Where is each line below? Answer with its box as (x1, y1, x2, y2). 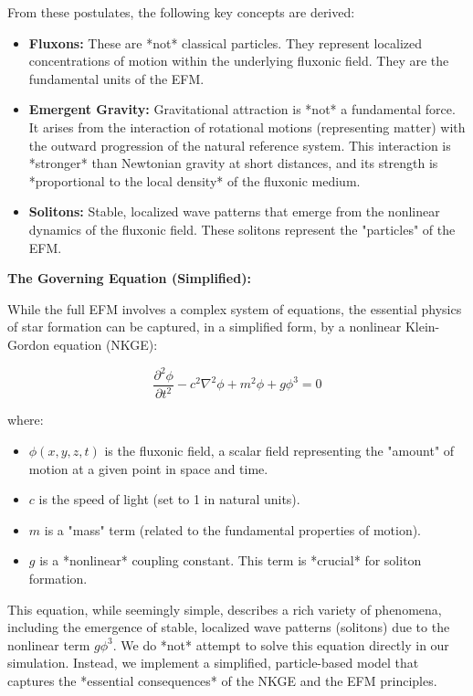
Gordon (7, 334, 50, 353)
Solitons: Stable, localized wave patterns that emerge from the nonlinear (28, 202, 440, 221)
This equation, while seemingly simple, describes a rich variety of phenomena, (7, 599, 442, 618)
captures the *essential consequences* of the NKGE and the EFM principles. (7, 670, 437, 690)
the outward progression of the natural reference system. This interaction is (28, 135, 451, 154)
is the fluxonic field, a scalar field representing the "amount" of (104, 441, 455, 459)
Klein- (405, 317, 440, 336)
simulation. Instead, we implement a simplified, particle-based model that (7, 653, 419, 672)
